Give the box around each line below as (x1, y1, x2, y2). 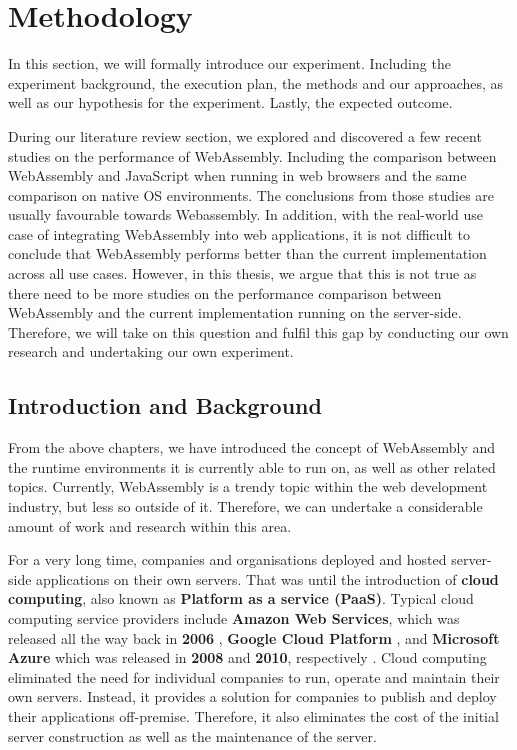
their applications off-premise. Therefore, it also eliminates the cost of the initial (8, 705, 499, 726)
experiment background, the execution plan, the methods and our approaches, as (8, 72, 504, 93)
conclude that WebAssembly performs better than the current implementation (8, 243, 487, 264)
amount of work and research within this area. (8, 515, 292, 536)
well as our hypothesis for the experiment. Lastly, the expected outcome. (8, 92, 453, 113)
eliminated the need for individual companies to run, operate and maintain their (8, 666, 500, 687)
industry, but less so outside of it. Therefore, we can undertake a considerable (8, 496, 483, 517)
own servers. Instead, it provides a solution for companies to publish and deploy (8, 686, 497, 707)
